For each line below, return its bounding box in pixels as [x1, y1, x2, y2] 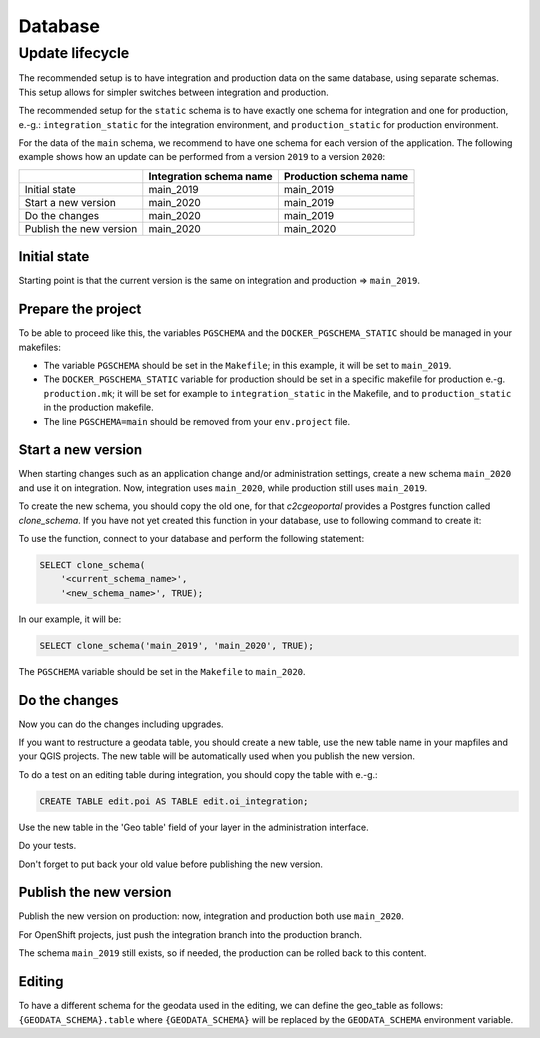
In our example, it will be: [18, 613, 122, 625]
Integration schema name [148, 169, 273, 183]
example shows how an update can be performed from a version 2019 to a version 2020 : [18, 151, 386, 163]
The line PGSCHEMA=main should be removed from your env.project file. [43, 415, 350, 427]
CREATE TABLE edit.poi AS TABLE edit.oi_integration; [39, 795, 309, 807]
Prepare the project [18, 301, 142, 318]
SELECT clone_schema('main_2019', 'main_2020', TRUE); [39, 640, 314, 651]
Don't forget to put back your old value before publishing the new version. [18, 858, 324, 870]
